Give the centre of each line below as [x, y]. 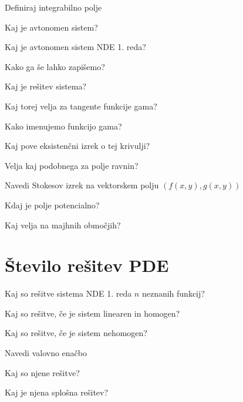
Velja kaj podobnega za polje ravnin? [72, 165]
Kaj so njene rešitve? [42, 372]
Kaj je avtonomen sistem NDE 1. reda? [75, 47]
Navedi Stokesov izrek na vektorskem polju [82, 185]
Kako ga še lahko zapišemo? [55, 66]
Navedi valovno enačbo [46, 353]
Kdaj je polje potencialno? [52, 205]
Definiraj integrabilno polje [53, 7]
